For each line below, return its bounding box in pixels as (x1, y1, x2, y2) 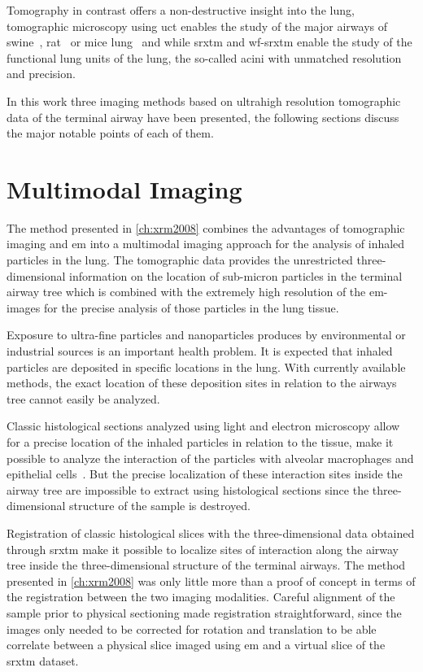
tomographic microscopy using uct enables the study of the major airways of (7, 17, 387, 34)
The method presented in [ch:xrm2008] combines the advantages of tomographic (7, 219, 405, 236)
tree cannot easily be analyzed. (7, 390, 160, 407)
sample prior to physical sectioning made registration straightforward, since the (7, 604, 402, 621)
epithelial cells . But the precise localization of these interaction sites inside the (7, 465, 403, 482)
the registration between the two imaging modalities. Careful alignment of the (7, 588, 395, 605)
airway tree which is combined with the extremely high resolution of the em (7, 283, 384, 300)
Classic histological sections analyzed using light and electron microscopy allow (7, 417, 400, 434)
